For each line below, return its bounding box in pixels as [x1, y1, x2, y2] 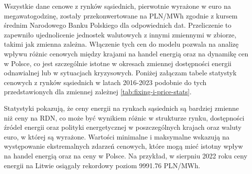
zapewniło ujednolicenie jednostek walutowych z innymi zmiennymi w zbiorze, [4, 29, 236, 39]
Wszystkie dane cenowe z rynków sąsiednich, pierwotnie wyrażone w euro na [4, 1, 231, 11]
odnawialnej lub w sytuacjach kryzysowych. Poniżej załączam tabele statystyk [4, 68, 237, 78]
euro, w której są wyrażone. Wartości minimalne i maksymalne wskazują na [4, 131, 230, 141]
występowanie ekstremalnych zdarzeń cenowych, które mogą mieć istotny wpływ [4, 141, 243, 151]
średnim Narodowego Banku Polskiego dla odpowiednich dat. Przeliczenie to [4, 20, 232, 30]
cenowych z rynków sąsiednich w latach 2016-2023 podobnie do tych [4, 77, 207, 87]
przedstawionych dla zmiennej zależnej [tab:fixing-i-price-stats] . [4, 87, 192, 97]
